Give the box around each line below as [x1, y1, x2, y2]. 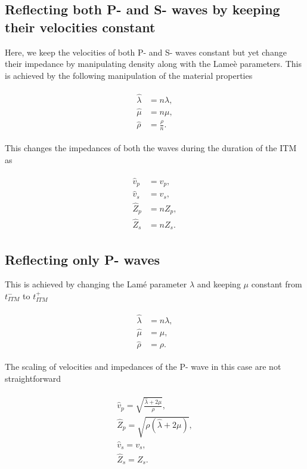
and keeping [197, 278, 241, 290]
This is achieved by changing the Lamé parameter [5, 278, 187, 290]
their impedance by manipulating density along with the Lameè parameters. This [5, 57, 302, 70]
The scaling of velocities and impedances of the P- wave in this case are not [5, 360, 281, 373]
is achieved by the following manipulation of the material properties [5, 69, 253, 81]
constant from [251, 278, 302, 290]
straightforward [5, 372, 61, 384]
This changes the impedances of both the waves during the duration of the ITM [5, 142, 297, 154]
